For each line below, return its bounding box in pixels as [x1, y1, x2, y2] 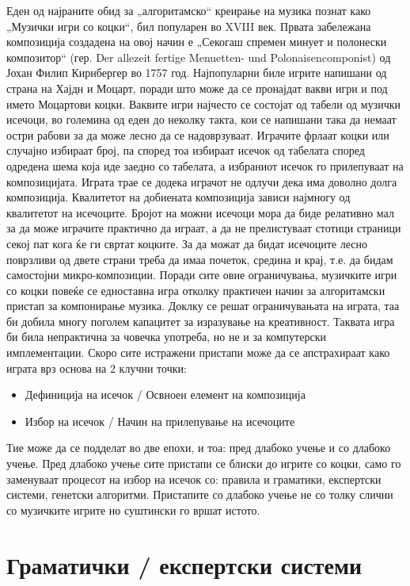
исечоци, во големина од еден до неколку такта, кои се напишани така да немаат [6, 111, 397, 128]
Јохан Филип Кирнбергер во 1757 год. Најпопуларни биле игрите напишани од [6, 64, 387, 81]
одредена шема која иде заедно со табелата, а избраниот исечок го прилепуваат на [6, 157, 404, 174]
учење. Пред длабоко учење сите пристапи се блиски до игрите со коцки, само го [6, 455, 401, 472]
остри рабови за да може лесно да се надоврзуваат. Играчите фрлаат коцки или [6, 126, 389, 143]
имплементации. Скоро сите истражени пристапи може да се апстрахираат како [6, 344, 390, 361]
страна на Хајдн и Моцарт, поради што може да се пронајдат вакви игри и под [6, 79, 388, 96]
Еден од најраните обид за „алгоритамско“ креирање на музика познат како [6, 2, 371, 18]
